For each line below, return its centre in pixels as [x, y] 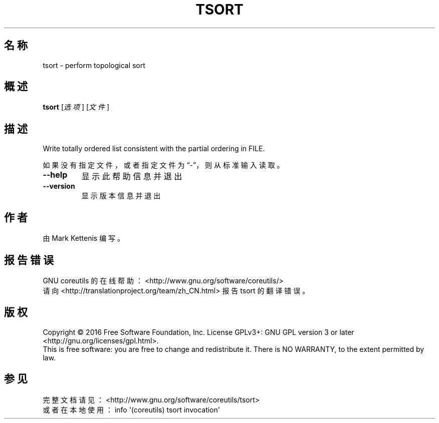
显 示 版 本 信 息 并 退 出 [121, 196]
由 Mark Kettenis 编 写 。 [84, 238]
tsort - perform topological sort [94, 65]
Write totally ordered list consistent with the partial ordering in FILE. [154, 149]
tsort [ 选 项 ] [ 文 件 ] [76, 107]
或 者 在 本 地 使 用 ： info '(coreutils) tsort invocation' [131, 409]
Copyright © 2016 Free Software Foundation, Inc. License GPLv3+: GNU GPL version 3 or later [198, 332]
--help [55, 175]
